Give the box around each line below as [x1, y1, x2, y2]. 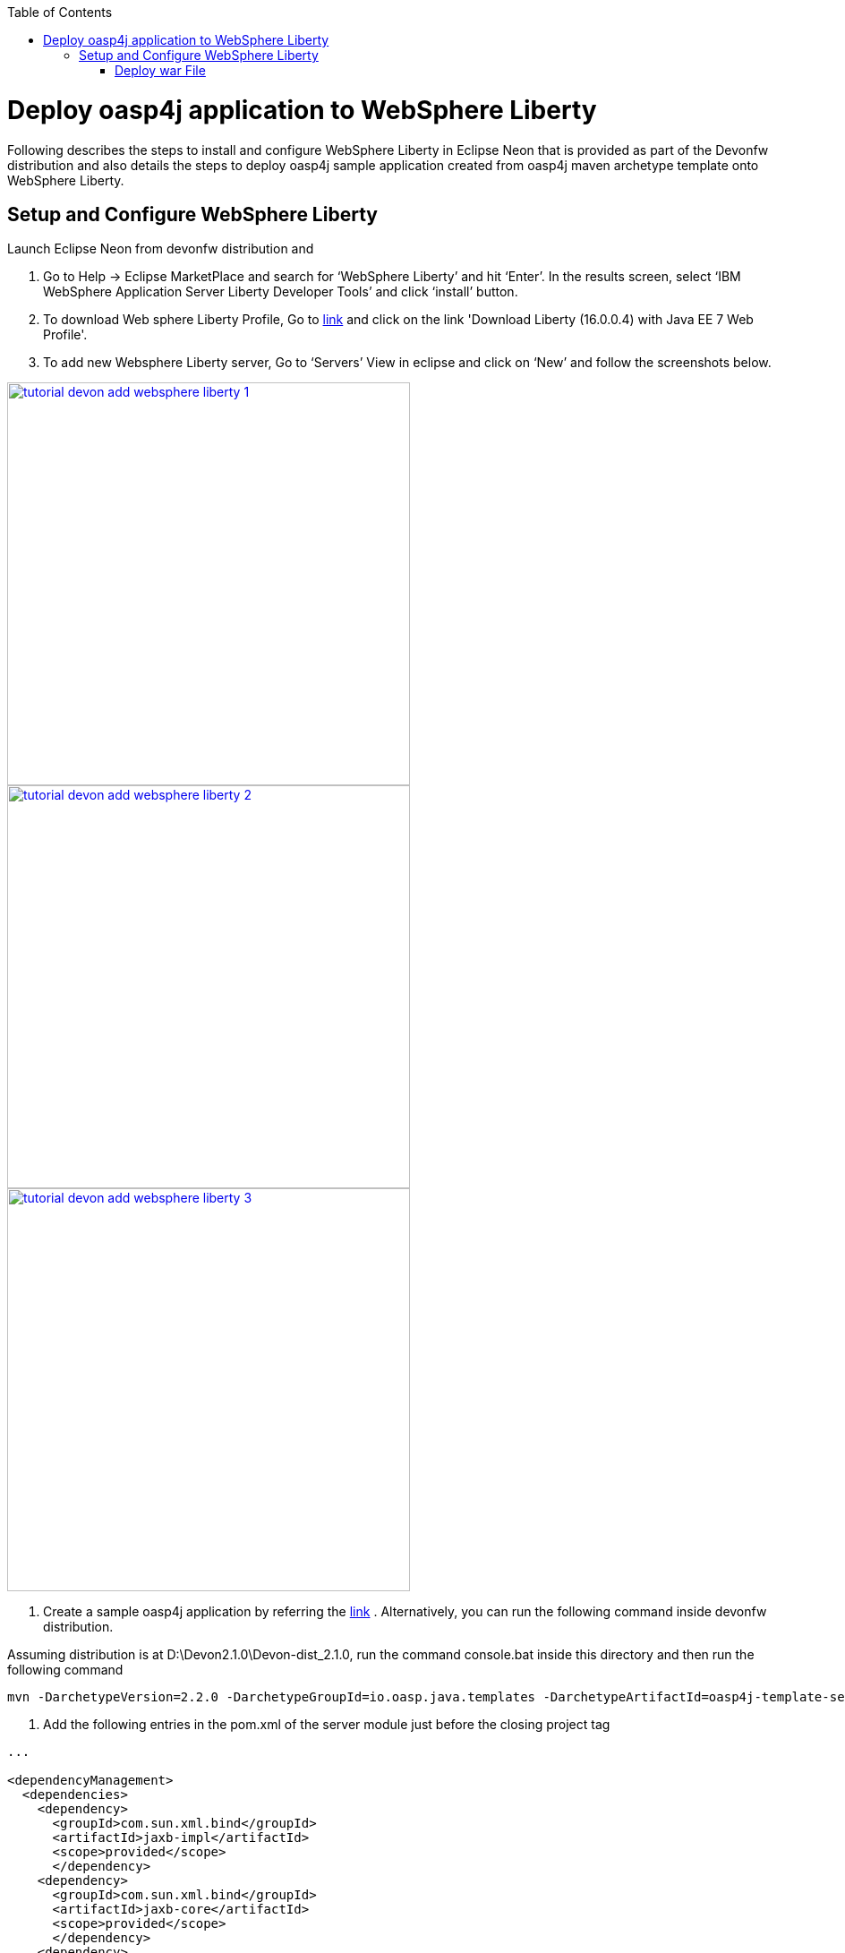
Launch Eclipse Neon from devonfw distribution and [7, 241, 314, 257]
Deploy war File [115, 63, 206, 78]
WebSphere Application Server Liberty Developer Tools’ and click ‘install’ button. [43, 284, 518, 300]
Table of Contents [7, 4, 113, 20]
